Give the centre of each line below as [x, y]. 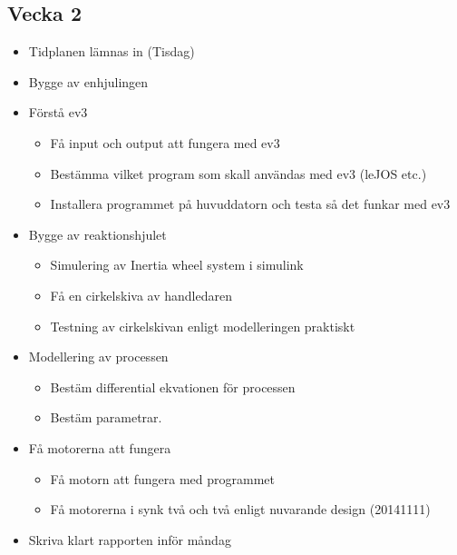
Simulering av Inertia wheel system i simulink [177, 265]
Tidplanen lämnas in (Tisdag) [112, 51]
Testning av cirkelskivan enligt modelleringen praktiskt [203, 326]
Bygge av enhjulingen [88, 81]
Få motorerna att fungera [100, 447]
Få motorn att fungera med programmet [162, 478]
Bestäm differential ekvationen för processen [173, 387]
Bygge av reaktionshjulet [97, 234]
